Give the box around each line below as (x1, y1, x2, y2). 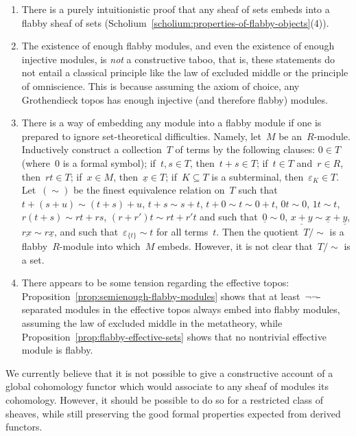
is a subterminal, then (211, 169, 304, 183)
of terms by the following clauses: (175, 142, 316, 157)
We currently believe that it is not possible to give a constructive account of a (5, 365, 333, 380)
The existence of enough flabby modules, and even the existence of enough (21, 38, 335, 53)
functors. (5, 420, 43, 434)
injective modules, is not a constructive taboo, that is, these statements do (21, 51, 335, 66)
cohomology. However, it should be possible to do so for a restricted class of (5, 392, 324, 406)
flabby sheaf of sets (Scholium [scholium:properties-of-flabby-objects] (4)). (21, 15, 329, 30)
